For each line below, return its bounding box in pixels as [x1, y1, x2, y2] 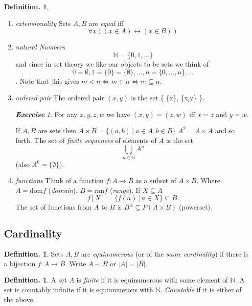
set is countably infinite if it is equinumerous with [4, 284, 153, 295]
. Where [196, 175, 221, 186]
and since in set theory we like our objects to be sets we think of [15, 58, 209, 69]
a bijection [4, 258, 36, 268]
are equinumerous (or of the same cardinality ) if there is [81, 249, 249, 259]
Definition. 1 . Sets [4, 249, 64, 259]
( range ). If [110, 185, 140, 195]
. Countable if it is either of [160, 284, 242, 295]
